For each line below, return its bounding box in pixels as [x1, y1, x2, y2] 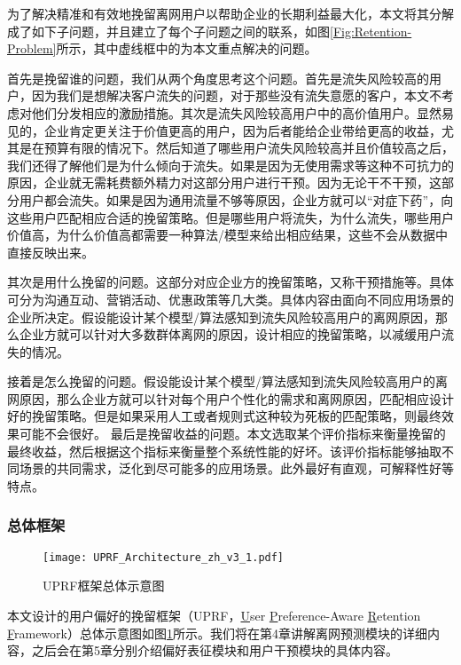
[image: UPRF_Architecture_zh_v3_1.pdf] [43, 550, 285, 564]
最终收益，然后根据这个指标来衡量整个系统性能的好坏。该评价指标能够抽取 [7, 441, 441, 460]
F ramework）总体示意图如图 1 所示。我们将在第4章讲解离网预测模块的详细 [7, 623, 427, 642]
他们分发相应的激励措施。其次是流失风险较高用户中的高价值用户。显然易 [31, 103, 454, 122]
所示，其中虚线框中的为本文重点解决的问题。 [56, 39, 317, 58]
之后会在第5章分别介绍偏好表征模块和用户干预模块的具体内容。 [31, 641, 398, 660]
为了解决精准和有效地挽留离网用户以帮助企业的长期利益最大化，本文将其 [7, 4, 429, 22]
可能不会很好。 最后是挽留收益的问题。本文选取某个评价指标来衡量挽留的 [19, 424, 446, 443]
